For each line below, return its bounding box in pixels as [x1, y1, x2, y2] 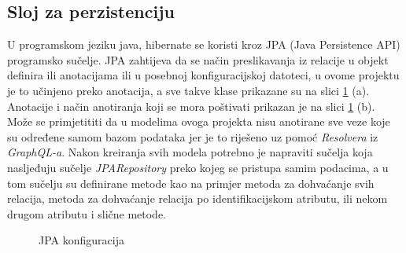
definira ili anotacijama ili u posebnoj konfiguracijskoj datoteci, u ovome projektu [7, 67, 400, 83]
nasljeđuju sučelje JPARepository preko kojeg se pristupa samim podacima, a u [7, 159, 389, 175]
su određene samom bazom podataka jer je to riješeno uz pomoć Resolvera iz [7, 128, 378, 145]
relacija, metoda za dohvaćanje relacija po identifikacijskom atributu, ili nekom [7, 190, 388, 207]
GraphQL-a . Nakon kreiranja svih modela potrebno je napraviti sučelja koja [7, 144, 373, 160]
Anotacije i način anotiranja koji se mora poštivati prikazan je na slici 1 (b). [7, 97, 375, 114]
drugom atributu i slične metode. [7, 205, 167, 222]
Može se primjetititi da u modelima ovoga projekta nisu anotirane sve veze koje [7, 113, 390, 130]
